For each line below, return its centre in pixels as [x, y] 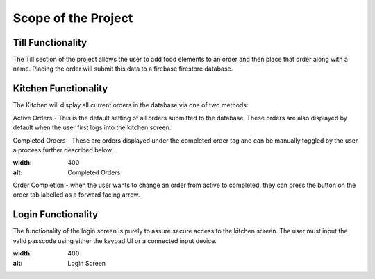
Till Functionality [50, 43]
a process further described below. [63, 150]
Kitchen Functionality [60, 89]
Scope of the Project [73, 18]
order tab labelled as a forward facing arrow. [76, 195]
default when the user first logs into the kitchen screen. [92, 127]
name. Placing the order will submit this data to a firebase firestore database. [123, 69]
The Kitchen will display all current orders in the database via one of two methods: [131, 105]
